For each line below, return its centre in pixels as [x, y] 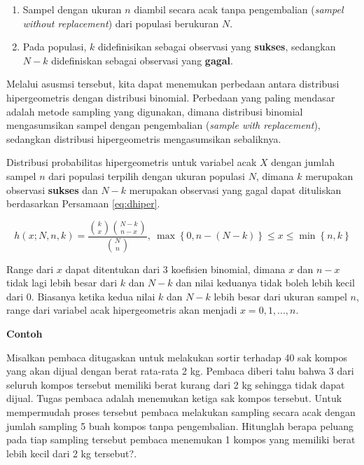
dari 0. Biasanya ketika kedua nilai [81, 296]
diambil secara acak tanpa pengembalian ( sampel [239, 9]
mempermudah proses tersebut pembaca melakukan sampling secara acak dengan [181, 411]
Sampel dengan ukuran [72, 9]
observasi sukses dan [52, 189]
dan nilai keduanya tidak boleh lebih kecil [265, 283]
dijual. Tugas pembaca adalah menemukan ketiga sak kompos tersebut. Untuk [174, 398]
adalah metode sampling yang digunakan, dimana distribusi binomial [155, 111]
